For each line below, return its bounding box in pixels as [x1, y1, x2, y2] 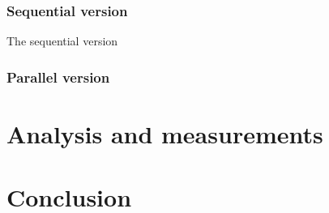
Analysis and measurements [6, 117, 323, 150]
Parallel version [6, 66, 110, 87]
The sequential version [6, 32, 118, 49]
